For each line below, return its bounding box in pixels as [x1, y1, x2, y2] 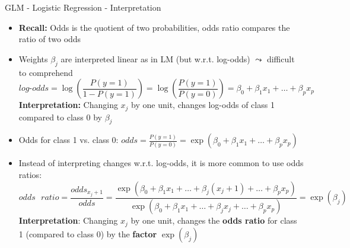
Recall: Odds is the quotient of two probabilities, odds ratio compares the [18, 21, 290, 33]
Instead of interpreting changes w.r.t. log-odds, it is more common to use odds [18, 157, 304, 169]
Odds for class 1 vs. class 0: [18, 133, 119, 146]
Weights [18, 52, 48, 65]
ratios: [18, 168, 42, 181]
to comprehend [18, 66, 73, 78]
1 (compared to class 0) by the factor [18, 227, 157, 240]
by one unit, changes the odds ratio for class [131, 214, 297, 227]
